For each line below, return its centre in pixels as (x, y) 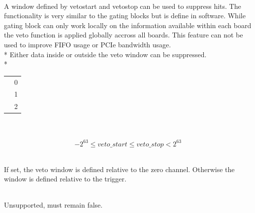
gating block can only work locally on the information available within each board (128, 25)
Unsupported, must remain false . (53, 205)
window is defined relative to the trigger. (65, 179)
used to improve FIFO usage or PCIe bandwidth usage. (88, 44)
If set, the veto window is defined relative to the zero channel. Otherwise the (119, 169)
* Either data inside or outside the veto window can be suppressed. (105, 54)
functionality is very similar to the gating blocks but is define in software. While (125, 16)
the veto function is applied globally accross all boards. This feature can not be (124, 35)
